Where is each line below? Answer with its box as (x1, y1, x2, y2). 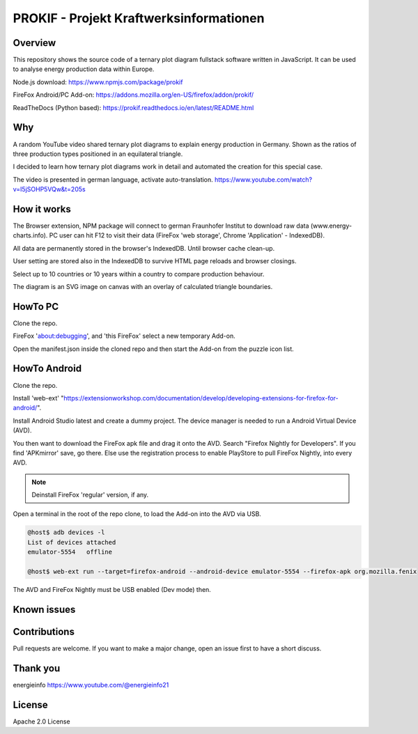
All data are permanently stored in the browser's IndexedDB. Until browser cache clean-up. (13, 244, 275, 252)
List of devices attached (27, 538, 116, 546)
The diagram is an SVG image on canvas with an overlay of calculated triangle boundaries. (13, 282, 273, 290)
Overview (13, 37, 56, 49)
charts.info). (13, 231, 48, 240)
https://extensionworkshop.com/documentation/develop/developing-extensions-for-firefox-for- (63, 393, 339, 402)
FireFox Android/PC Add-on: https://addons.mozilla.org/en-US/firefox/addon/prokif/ (13, 91, 254, 99)
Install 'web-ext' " (13, 393, 64, 402)
